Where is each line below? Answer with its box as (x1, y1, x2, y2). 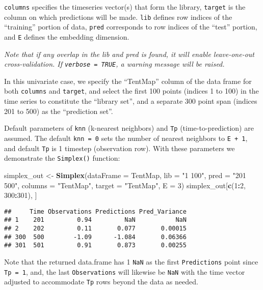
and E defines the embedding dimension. (4, 31, 129, 42)
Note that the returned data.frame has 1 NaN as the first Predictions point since (4, 256, 258, 267)
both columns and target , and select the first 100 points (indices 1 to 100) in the (4, 85, 259, 96)
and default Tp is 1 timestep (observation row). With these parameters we (4, 142, 235, 153)
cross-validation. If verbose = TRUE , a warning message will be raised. (4, 59, 225, 69)
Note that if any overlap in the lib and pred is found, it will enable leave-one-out (4, 48, 254, 59)
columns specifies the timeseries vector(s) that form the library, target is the (4, 2, 246, 12)
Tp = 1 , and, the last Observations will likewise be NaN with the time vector (4, 266, 245, 277)
